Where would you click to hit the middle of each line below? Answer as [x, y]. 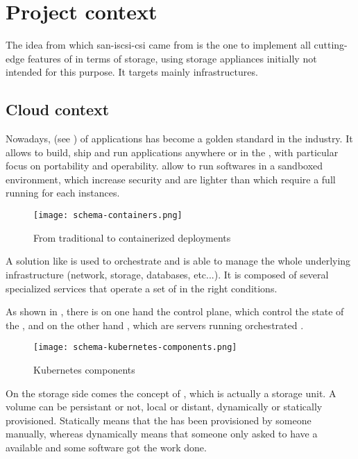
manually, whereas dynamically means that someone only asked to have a [162, 434]
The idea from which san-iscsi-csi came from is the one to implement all [158, 45]
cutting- [331, 45]
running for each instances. [63, 193]
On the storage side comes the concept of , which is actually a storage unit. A [171, 393]
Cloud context [58, 109]
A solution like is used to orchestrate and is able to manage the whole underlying [178, 261]
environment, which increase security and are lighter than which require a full [171, 179]
